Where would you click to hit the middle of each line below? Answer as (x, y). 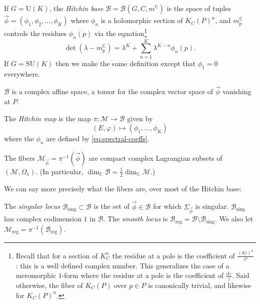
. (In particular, (59, 171)
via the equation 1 (121, 32)
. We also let (234, 219)
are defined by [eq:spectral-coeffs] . (98, 138)
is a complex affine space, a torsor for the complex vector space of (112, 91)
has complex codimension (43, 219)
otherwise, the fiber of (49, 285)
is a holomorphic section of (142, 20)
